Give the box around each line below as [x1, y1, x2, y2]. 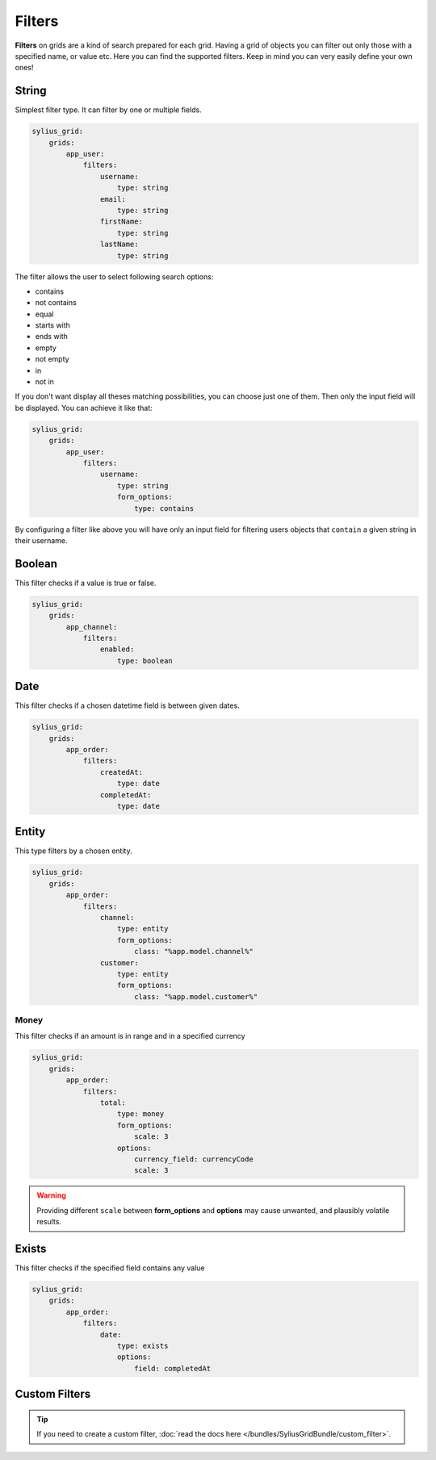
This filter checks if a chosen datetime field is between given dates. [15, 701, 240, 710]
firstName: [99, 217, 143, 226]
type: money [117, 1110, 165, 1119]
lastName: [99, 240, 139, 249]
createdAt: [99, 768, 143, 776]
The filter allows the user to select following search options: [15, 271, 214, 282]
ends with [35, 332, 69, 341]
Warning [36, 1190, 66, 1200]
